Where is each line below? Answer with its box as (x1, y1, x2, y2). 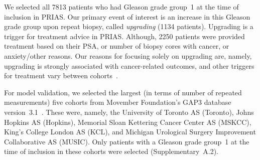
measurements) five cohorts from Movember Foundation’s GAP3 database (4, 97, 231, 107)
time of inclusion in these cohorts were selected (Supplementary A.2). (4, 146, 219, 156)
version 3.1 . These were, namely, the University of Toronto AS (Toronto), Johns (4, 106, 254, 117)
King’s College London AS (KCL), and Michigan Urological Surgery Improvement (4, 126, 256, 137)
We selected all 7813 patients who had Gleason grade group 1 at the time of (4, 2, 239, 12)
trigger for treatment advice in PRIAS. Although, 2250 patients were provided (4, 31, 245, 41)
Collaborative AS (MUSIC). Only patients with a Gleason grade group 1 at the (4, 136, 249, 146)
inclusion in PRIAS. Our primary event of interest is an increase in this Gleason (4, 11, 250, 22)
